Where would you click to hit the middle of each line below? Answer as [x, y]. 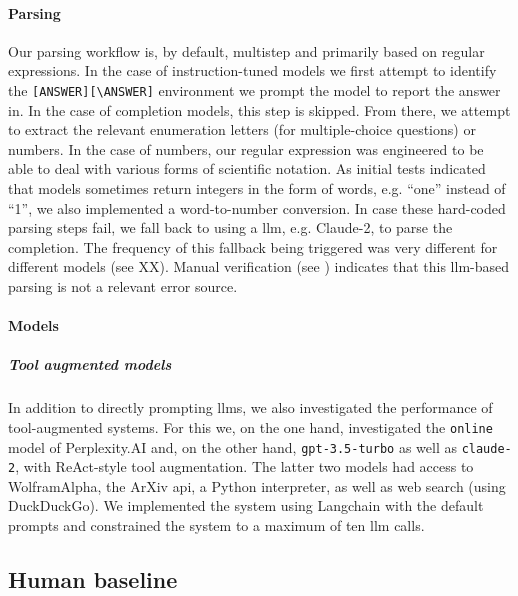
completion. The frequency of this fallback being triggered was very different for [253, 246]
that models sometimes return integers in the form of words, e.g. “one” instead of [257, 188]
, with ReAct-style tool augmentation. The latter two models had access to [244, 466]
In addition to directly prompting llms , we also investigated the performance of [250, 407]
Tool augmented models [90, 364]
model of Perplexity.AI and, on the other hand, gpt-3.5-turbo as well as [232, 446]
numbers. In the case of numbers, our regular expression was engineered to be [246, 148]
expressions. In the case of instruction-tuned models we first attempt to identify [252, 70]
